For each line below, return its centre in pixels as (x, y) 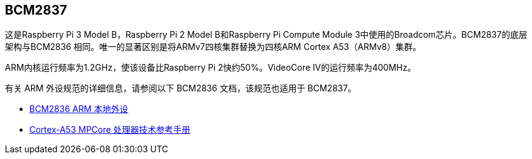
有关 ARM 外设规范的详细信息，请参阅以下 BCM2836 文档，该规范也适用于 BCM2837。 (181, 88)
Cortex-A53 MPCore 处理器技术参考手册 (110, 130)
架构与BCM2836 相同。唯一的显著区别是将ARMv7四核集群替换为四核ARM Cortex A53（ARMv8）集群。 (213, 47)
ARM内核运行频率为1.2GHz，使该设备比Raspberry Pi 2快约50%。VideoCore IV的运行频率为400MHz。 (210, 68)
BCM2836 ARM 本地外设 (79, 109)
